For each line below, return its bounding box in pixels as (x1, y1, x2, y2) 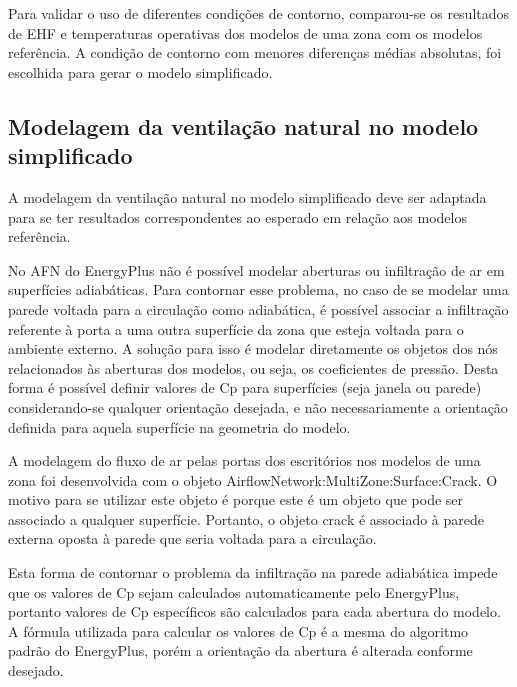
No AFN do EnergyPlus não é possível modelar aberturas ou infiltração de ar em (8, 259, 505, 280)
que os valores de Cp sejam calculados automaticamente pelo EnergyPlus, (8, 581, 460, 602)
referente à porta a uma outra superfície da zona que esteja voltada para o (8, 318, 464, 339)
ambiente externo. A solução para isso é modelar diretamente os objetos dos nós (8, 338, 498, 359)
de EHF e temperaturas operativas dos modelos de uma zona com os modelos (8, 22, 483, 43)
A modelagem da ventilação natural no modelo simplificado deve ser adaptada (8, 186, 487, 207)
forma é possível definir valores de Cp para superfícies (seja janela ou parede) (8, 377, 482, 398)
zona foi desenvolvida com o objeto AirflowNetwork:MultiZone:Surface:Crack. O (8, 469, 498, 490)
